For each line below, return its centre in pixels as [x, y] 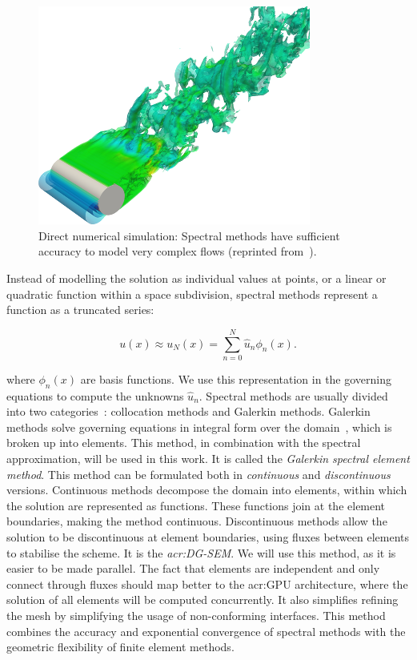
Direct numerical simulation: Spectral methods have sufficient [189, 235]
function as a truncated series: [80, 310]
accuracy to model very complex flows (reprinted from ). [178, 251]
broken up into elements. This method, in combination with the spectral [184, 443]
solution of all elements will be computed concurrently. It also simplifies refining [202, 600]
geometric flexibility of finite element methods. [120, 647]
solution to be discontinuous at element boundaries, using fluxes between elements [208, 537]
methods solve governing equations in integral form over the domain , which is [199, 427]
